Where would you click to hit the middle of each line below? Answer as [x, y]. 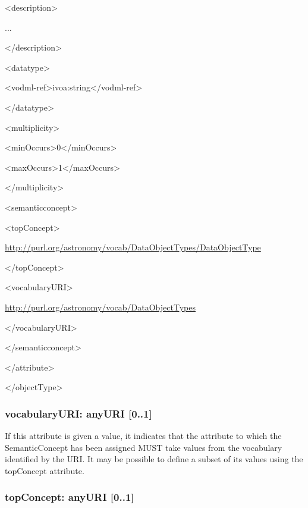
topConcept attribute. [45, 470]
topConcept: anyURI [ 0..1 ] [70, 497]
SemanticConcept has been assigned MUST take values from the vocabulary [144, 447]
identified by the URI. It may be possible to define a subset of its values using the [154, 459]
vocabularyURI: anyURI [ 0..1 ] [78, 413]
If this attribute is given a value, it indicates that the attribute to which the [143, 436]
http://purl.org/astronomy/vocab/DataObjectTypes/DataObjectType [133, 247]
